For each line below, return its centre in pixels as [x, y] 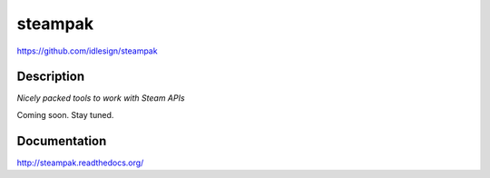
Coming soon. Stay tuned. [65, 114]
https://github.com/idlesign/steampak [87, 51]
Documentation [62, 141]
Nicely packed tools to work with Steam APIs [101, 98]
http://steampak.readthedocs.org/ [80, 163]
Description [51, 77]
